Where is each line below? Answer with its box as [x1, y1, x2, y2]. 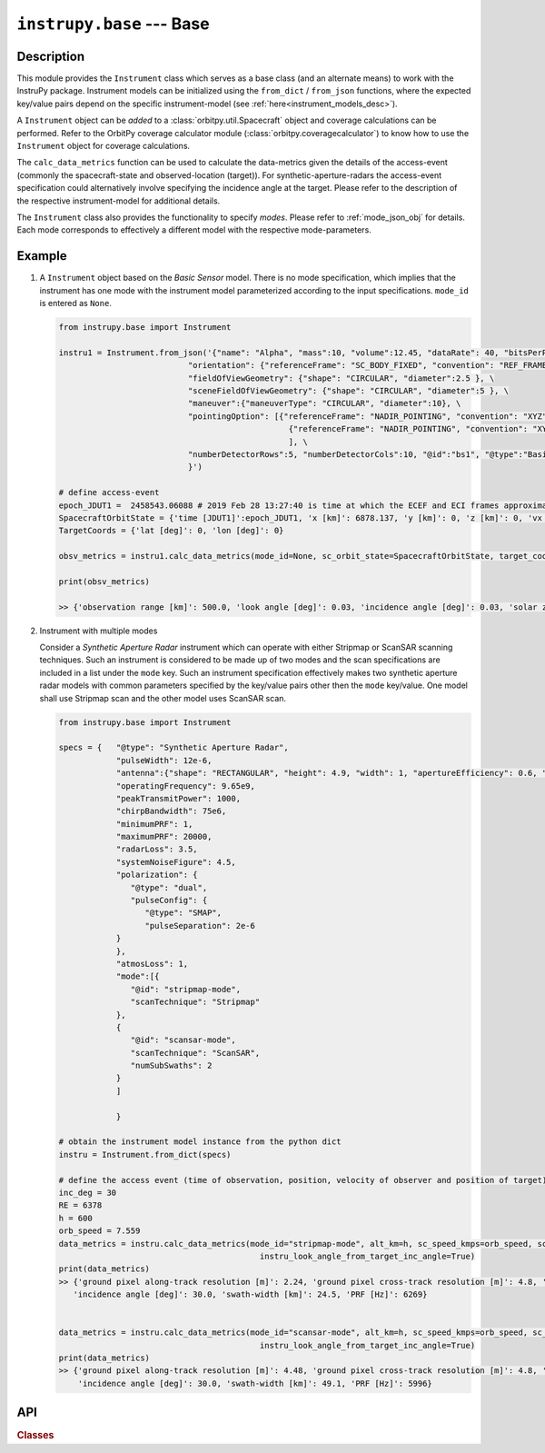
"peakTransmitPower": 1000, [115, 793, 241, 803]
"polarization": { [115, 870, 199, 881]
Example [16, 248, 67, 264]
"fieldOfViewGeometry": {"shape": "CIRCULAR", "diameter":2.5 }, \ [187, 373, 495, 383]
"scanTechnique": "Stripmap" [130, 997, 261, 1008]
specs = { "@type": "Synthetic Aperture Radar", [58, 742, 290, 753]
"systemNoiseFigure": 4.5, [115, 857, 236, 867]
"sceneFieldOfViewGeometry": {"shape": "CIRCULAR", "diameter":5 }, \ [187, 385, 509, 395]
